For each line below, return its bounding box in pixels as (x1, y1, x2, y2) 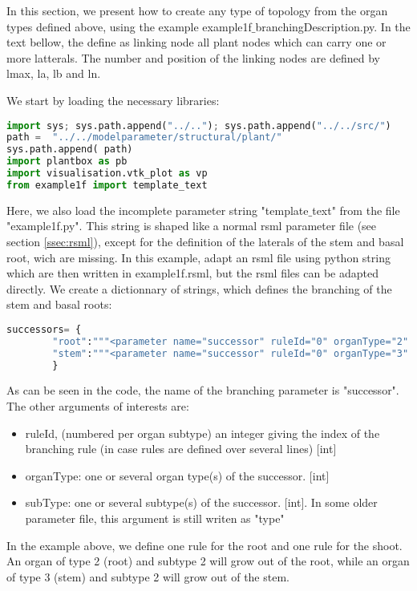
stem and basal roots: (6, 296, 112, 313)
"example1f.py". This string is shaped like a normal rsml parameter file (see (6, 217, 377, 234)
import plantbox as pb (6, 156, 128, 168)
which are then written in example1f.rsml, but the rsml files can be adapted (6, 265, 379, 281)
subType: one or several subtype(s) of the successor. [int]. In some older (25, 494, 378, 511)
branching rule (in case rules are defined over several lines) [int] (25, 440, 337, 457)
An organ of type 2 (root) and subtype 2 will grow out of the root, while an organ (6, 553, 410, 569)
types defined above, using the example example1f (6, 18, 252, 34)
